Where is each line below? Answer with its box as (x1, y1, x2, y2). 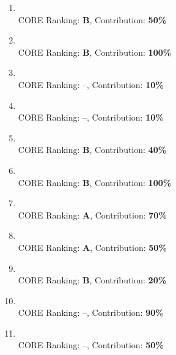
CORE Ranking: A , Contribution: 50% (18, 241, 167, 253)
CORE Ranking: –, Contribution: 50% (18, 338, 164, 351)
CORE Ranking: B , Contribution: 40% (18, 143, 167, 156)
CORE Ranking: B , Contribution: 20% (18, 274, 167, 286)
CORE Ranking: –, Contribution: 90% (18, 306, 164, 319)
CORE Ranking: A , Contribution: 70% (18, 208, 167, 221)
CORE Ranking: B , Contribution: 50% (18, 13, 167, 26)
